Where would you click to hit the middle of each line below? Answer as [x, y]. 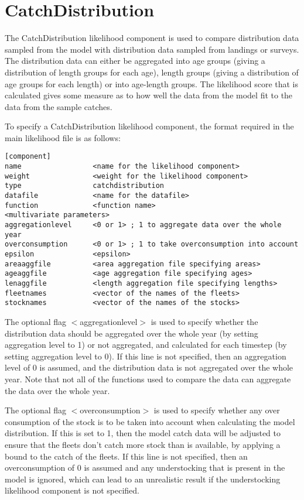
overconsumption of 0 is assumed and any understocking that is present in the [145, 468]
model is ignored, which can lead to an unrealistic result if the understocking [143, 479]
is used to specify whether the [204, 321]
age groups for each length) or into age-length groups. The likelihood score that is [152, 83]
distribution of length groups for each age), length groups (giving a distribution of [152, 72]
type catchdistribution [85, 186]
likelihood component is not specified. [72, 490]
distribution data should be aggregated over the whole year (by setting [131, 333]
